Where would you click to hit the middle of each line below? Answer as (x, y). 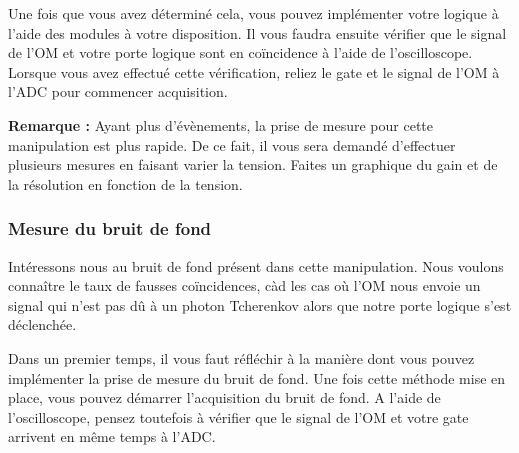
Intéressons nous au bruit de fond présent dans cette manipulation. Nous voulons (256, 265)
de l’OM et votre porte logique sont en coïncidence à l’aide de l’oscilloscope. (240, 52)
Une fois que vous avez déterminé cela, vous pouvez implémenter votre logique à (253, 13)
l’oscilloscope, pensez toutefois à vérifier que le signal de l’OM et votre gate (238, 416)
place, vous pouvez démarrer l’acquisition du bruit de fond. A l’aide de (224, 397)
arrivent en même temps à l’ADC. (112, 436)
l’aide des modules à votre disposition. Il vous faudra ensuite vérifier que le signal (257, 32)
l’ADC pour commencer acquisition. (118, 91)
